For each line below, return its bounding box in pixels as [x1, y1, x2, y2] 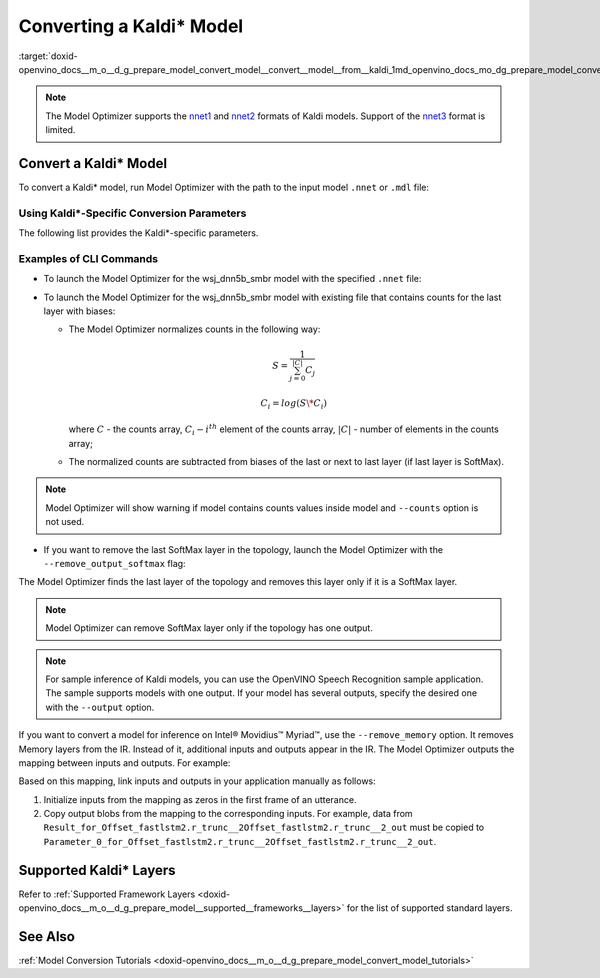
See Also [18, 928, 75, 945]
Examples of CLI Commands [18, 251, 159, 265]
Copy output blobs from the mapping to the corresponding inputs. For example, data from [43, 808, 414, 820]
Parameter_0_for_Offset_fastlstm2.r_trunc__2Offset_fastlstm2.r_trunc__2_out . [43, 835, 437, 847]
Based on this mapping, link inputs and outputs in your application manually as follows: [18, 775, 377, 787]
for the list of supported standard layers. [346, 902, 513, 914]
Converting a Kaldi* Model [18, 15, 244, 37]
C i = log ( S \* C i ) [260, 397, 328, 411]
